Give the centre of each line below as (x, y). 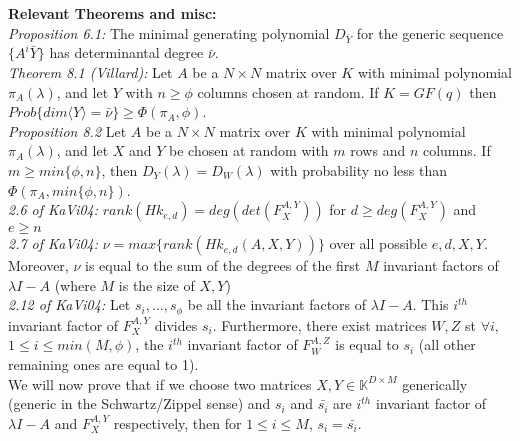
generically (435, 383)
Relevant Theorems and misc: (112, 13)
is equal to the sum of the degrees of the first (223, 265)
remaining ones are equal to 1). (103, 363)
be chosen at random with (249, 150)
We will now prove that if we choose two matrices (160, 383)
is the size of (156, 284)
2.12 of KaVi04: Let (69, 304)
